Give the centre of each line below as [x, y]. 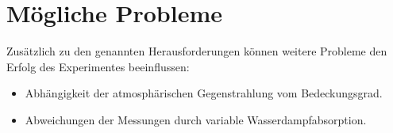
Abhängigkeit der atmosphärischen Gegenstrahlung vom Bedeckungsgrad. [204, 93]
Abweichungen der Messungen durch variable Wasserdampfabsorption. [196, 119]
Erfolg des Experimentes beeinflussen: [98, 66]
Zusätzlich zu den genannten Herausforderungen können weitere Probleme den [197, 51]
